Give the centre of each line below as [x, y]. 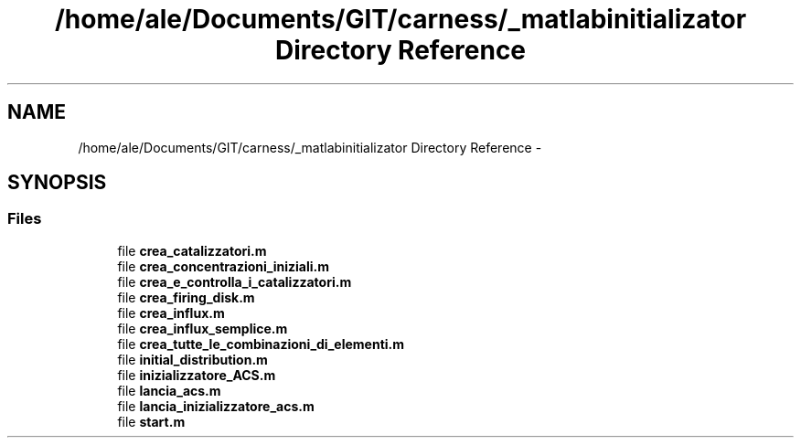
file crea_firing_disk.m [186, 297]
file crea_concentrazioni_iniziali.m [223, 266]
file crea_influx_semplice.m [203, 328]
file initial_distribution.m [192, 359]
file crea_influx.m [171, 313]
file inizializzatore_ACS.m [197, 375]
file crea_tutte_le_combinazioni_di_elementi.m [261, 344]
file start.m [151, 421]
